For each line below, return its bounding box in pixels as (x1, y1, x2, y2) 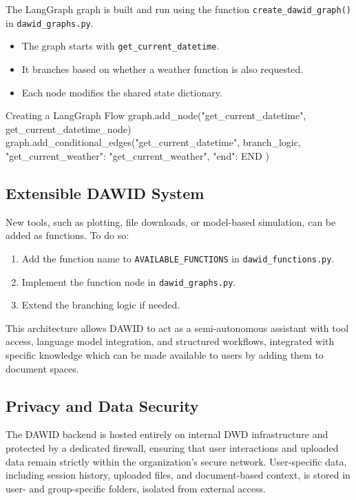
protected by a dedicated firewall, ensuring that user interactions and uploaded (6, 441, 339, 455)
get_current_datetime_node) (6, 121, 132, 136)
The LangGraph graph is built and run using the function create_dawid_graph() (6, 2, 351, 16)
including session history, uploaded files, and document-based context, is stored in (6, 468, 350, 482)
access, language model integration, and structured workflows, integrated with (6, 334, 335, 348)
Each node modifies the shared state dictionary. (21, 85, 222, 99)
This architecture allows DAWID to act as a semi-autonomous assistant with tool (6, 320, 349, 335)
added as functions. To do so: (6, 228, 129, 242)
